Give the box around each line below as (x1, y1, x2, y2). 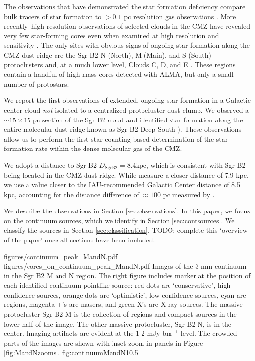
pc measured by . (163, 189, 215, 199)
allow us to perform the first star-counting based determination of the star (4, 133, 228, 144)
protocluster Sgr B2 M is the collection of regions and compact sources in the (4, 309, 237, 319)
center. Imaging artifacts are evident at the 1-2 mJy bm (4, 328, 172, 338)
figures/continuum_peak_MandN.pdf (4, 251, 118, 261)
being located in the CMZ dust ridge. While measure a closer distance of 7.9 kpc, (4, 170, 249, 180)
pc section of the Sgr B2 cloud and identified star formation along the (33, 114, 243, 124)
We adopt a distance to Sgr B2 (4, 159, 97, 170)
